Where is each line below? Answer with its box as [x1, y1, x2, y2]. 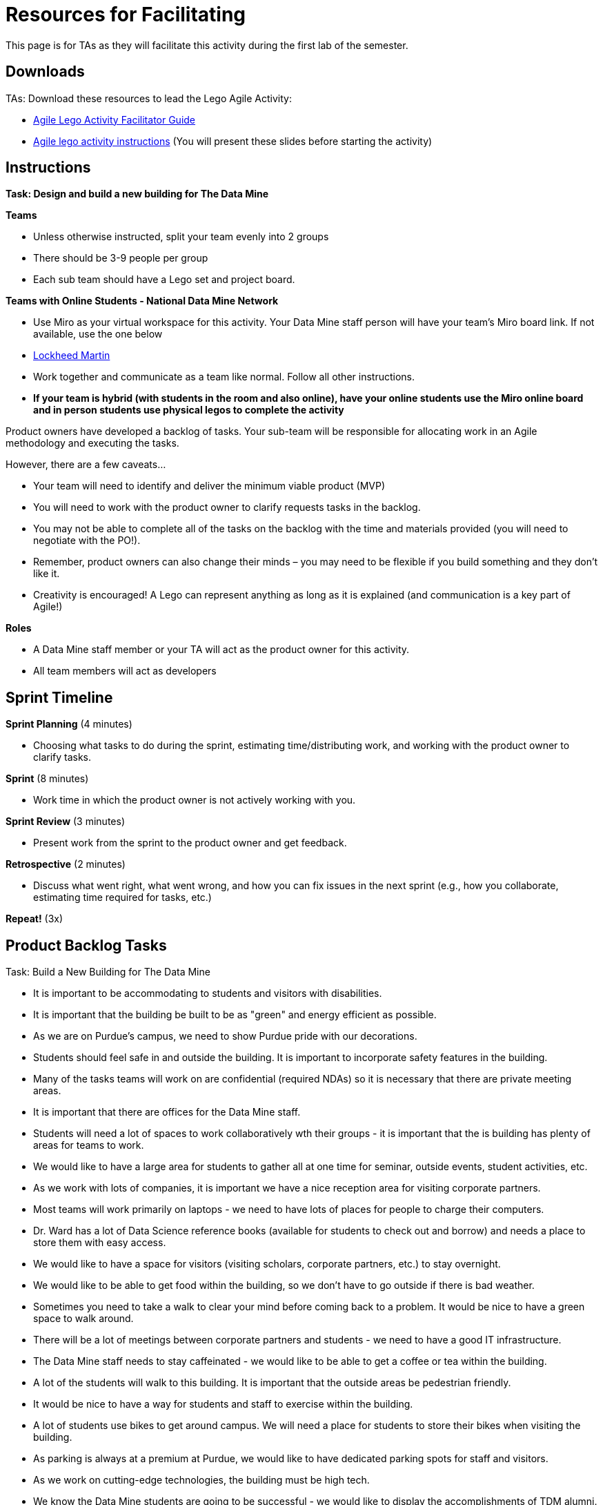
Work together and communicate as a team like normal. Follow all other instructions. [33, 371, 415, 383]
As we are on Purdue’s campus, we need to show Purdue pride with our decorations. [33, 1030, 417, 1042]
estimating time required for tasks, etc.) [33, 891, 212, 904]
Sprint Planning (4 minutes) [6, 718, 132, 730]
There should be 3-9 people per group [33, 252, 208, 264]
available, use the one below [33, 328, 163, 340]
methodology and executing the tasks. [6, 437, 179, 449]
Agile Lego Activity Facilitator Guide [33, 113, 196, 126]
